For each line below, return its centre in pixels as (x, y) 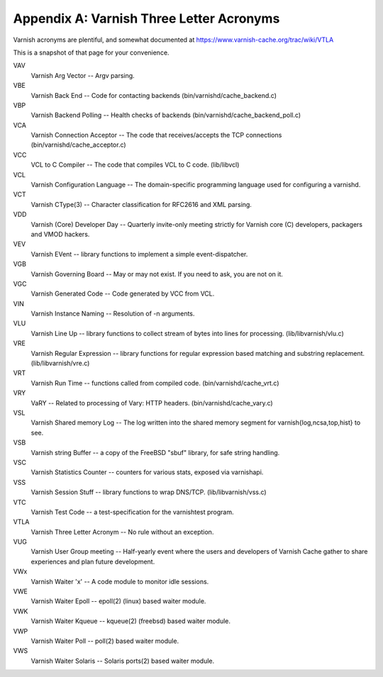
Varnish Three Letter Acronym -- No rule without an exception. (122, 532)
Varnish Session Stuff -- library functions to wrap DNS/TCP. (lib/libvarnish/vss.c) (149, 492)
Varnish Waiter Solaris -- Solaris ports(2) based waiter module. (123, 661)
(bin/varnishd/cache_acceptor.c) (79, 145)
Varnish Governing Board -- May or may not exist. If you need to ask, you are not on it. (157, 274)
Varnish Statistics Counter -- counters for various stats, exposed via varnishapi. (147, 472)
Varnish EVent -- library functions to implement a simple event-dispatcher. (139, 254)
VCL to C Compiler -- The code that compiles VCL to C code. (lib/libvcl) (135, 165)
